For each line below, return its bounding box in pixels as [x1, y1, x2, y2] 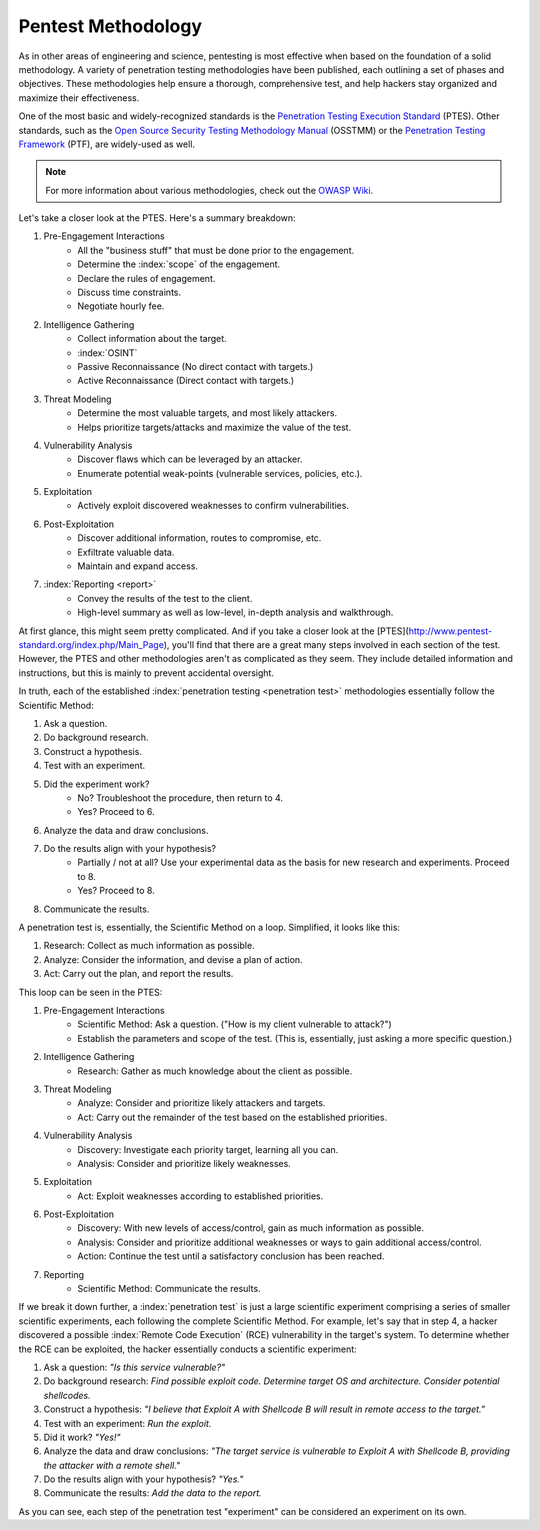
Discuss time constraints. [77, 286, 182, 299]
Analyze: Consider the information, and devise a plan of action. [43, 953, 304, 965]
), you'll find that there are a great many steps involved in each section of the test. [163, 639, 501, 650]
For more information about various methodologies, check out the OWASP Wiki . [45, 184, 374, 196]
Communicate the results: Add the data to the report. [43, 1487, 262, 1499]
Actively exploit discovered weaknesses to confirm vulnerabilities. [77, 500, 350, 512]
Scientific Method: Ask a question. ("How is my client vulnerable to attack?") [77, 1018, 392, 1030]
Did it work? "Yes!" [43, 1431, 121, 1443]
